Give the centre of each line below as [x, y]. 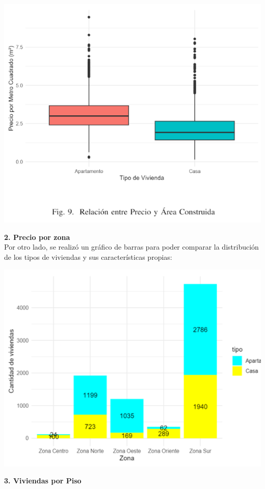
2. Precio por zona [37, 237]
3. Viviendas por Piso [43, 481]
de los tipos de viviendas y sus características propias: [88, 257]
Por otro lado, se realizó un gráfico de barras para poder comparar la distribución [131, 247]
